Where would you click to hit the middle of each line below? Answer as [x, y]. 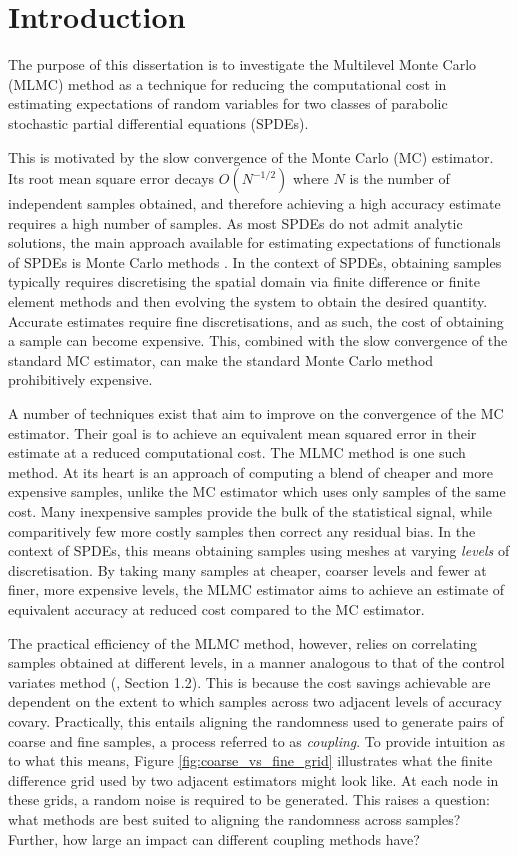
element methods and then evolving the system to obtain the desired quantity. [248, 301]
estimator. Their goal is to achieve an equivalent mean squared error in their [242, 432]
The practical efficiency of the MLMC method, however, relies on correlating [243, 642]
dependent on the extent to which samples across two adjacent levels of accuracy [255, 701]
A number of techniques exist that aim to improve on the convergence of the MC [256, 413]
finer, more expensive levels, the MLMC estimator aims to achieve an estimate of [256, 589]
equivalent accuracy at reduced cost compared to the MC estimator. [216, 608]
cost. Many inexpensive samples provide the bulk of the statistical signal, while [250, 511]
